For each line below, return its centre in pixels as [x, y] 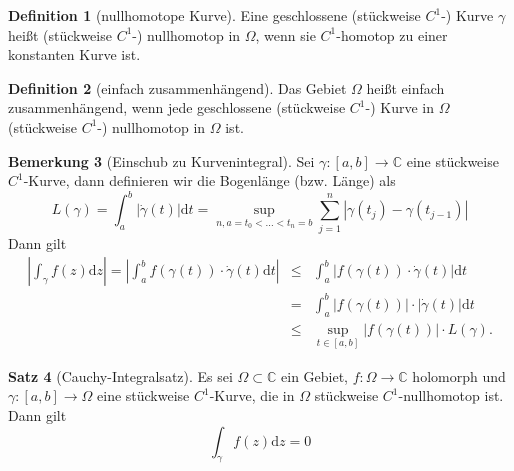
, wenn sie [285, 34]
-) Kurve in [400, 107]
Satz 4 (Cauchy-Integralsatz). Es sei [120, 375]
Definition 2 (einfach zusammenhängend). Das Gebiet [177, 87]
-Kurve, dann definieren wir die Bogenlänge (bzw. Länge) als [209, 180]
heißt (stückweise [60, 34]
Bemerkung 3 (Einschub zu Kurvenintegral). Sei [161, 160]
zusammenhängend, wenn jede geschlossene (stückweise [177, 107]
